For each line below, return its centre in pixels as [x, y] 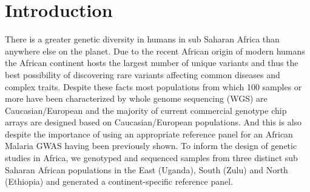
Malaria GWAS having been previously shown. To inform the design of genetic [151, 146]
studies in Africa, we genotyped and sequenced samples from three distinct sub [151, 158]
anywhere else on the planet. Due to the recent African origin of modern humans [155, 51]
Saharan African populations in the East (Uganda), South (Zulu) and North [147, 169]
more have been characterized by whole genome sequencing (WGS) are [136, 98]
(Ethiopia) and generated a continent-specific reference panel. [119, 181]
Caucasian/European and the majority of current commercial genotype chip [146, 110]
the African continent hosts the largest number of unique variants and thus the [152, 63]
